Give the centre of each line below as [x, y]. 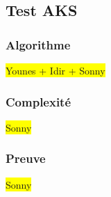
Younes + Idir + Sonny [55, 70]
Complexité [39, 101]
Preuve [26, 158]
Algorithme [38, 44]
